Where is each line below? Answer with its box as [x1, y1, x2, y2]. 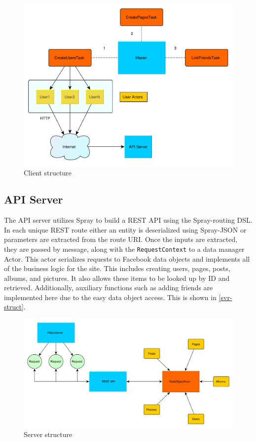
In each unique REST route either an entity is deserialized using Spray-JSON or [4, 224, 247, 235]
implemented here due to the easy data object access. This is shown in [4, 292, 217, 302]
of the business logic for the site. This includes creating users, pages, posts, [4, 263, 230, 273]
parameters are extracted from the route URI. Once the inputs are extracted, [4, 234, 238, 244]
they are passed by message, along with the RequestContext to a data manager [4, 243, 245, 254]
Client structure [24, 168, 72, 178]
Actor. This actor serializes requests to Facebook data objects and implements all [4, 253, 250, 264]
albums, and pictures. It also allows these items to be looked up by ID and [4, 272, 230, 283]
